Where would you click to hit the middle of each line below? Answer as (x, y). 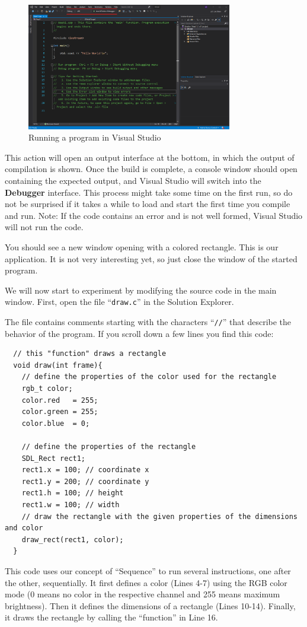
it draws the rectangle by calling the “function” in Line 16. (111, 617)
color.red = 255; (60, 400)
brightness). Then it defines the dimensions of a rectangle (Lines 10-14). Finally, (150, 605)
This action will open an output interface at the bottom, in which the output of (150, 157)
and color (24, 528)
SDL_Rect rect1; (54, 458)
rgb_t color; (47, 389)
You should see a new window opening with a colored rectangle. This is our (142, 247)
